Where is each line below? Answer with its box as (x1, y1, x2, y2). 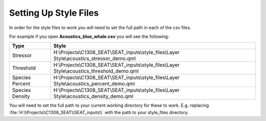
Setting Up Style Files (9, 7, 99, 18)
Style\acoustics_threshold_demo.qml (53, 68, 139, 75)
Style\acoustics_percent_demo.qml (53, 80, 135, 87)
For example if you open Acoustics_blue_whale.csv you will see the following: (9, 33, 169, 39)
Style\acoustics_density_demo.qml (53, 93, 134, 100)
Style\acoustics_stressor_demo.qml (53, 55, 136, 62)
